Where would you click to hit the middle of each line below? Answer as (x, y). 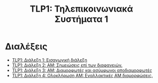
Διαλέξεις (26, 47)
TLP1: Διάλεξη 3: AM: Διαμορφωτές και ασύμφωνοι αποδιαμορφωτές (82, 70)
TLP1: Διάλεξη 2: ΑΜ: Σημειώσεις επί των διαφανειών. (67, 65)
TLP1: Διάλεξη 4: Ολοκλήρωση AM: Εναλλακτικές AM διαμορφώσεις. (82, 75)
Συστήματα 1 (81, 19)
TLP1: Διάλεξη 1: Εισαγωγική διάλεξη (49, 60)
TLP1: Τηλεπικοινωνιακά (81, 9)
